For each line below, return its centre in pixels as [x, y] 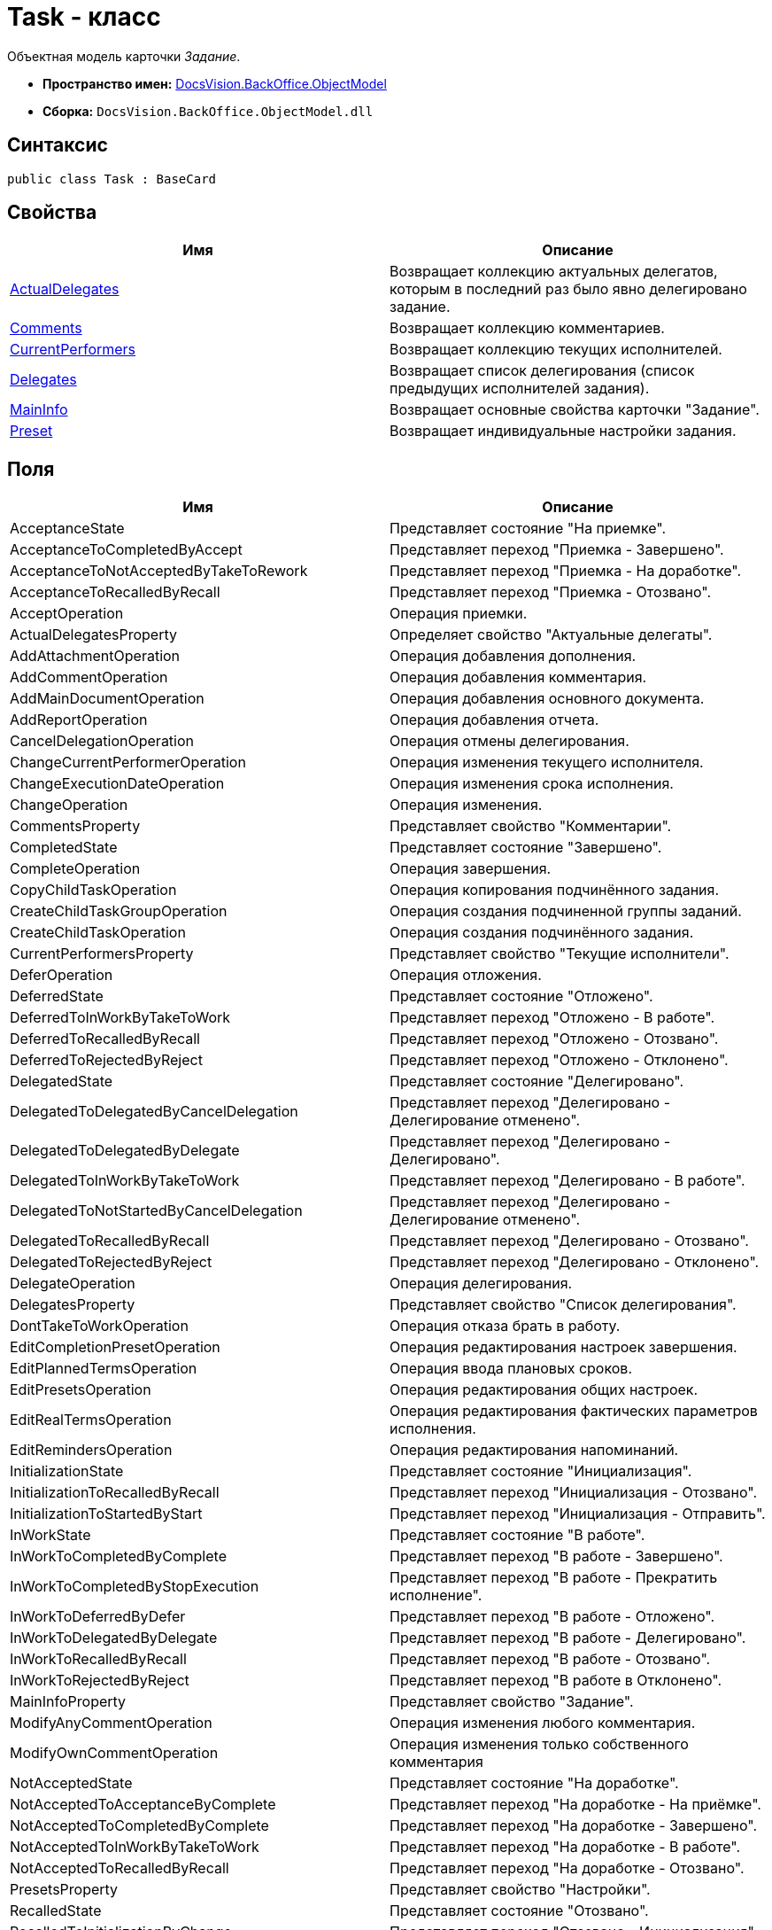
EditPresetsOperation [81, 1390]
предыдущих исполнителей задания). [520, 389]
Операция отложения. [466, 975]
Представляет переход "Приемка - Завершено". [557, 550]
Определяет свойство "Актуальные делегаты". [551, 635]
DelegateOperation [73, 1284]
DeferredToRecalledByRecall [105, 1039]
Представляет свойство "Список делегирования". [563, 1305]
